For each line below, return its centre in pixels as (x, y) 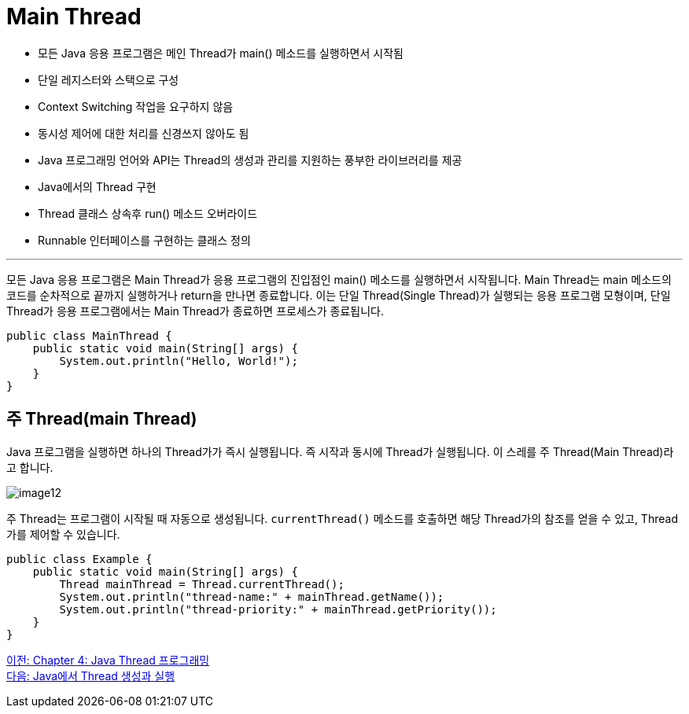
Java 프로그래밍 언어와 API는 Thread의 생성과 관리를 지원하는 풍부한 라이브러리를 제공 (250, 160)
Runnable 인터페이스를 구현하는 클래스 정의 (144, 240)
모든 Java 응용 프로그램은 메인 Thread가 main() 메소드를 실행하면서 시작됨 (221, 53)
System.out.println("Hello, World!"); (179, 361)
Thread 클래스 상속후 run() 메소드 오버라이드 (148, 213)
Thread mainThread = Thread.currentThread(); (202, 584)
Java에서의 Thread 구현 (97, 186)
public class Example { (79, 559)
